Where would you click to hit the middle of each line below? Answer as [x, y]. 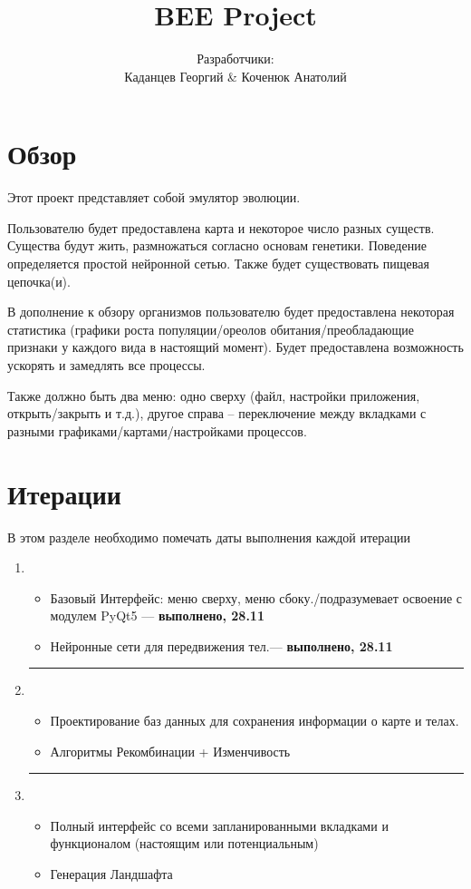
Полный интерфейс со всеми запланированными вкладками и [219, 825]
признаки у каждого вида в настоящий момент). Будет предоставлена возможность [235, 347]
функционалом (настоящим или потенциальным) [184, 843]
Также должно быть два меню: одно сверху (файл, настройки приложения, [214, 395]
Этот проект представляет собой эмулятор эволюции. [154, 197]
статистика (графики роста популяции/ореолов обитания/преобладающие [211, 329]
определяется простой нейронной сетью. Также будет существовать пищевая [218, 264]
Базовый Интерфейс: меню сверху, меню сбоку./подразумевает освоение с [256, 597]
